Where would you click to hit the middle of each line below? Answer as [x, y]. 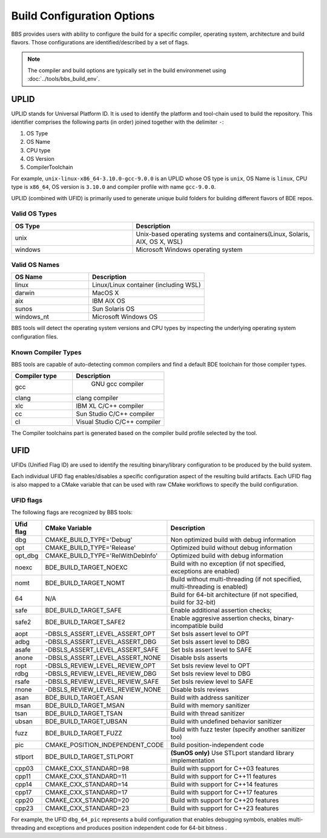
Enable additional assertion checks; [221, 610]
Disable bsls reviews [200, 689]
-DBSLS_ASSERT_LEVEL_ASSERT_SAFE [102, 649]
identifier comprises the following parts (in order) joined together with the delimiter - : [117, 122]
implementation [193, 760]
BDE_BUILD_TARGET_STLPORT [90, 757]
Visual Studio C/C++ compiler [118, 422]
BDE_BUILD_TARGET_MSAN [85, 705]
